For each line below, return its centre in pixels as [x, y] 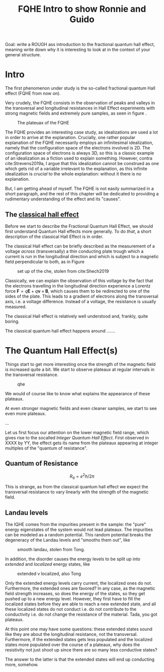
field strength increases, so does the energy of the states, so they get [75, 593]
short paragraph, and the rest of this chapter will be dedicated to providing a [82, 194]
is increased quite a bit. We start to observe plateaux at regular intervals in [80, 369]
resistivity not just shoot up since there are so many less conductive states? [81, 649]
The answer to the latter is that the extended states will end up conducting [80, 659]
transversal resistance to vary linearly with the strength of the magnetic [77, 492]
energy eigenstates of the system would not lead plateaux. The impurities [79, 529]
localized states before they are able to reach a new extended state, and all [81, 604]
